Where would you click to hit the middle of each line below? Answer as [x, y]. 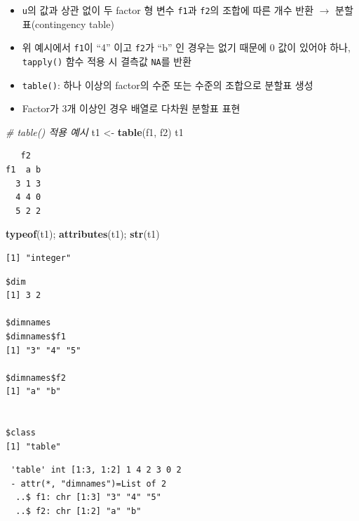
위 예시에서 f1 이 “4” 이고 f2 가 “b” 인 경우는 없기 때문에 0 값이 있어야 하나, [186, 47]
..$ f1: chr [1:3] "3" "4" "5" [88, 498]
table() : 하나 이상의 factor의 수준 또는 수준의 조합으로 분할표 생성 [168, 84]
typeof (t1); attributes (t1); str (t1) [83, 234]
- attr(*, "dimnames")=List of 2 [89, 483]
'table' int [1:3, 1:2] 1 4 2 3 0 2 [96, 470]
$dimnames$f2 [36, 378]
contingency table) [75, 23]
